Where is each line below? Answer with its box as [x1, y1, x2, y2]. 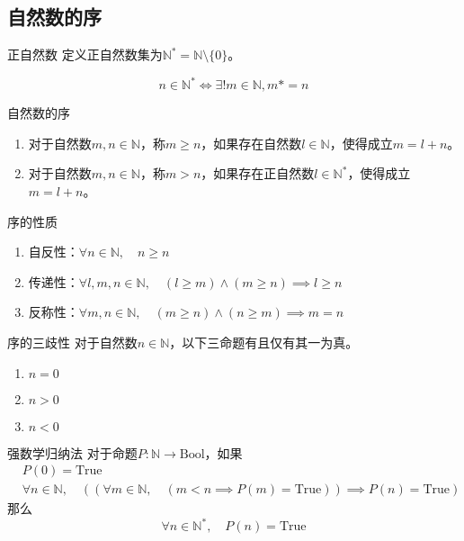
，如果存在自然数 [201, 133, 302, 152]
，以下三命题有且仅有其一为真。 [169, 333, 359, 352]
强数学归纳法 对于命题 [7, 443, 138, 462]
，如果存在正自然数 [201, 164, 315, 183]
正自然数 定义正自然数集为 [7, 45, 163, 64]
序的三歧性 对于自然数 [7, 333, 138, 352]
